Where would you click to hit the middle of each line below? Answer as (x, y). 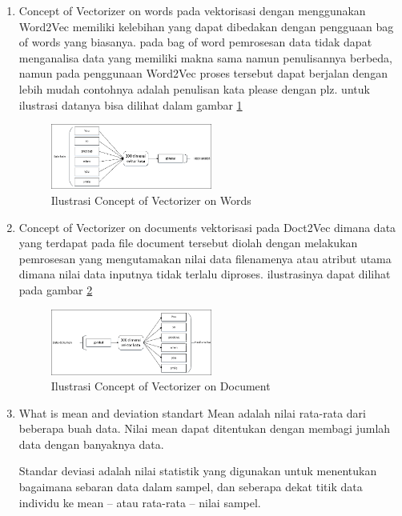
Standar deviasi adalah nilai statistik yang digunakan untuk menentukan (198, 471)
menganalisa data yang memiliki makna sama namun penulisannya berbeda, (205, 57)
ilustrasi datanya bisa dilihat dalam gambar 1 (131, 104)
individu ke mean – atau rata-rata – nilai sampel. (140, 502)
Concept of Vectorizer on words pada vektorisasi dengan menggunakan (192, 10)
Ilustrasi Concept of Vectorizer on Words (151, 200)
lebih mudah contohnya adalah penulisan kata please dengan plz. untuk (194, 88)
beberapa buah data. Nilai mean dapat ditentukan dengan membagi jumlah (205, 428)
